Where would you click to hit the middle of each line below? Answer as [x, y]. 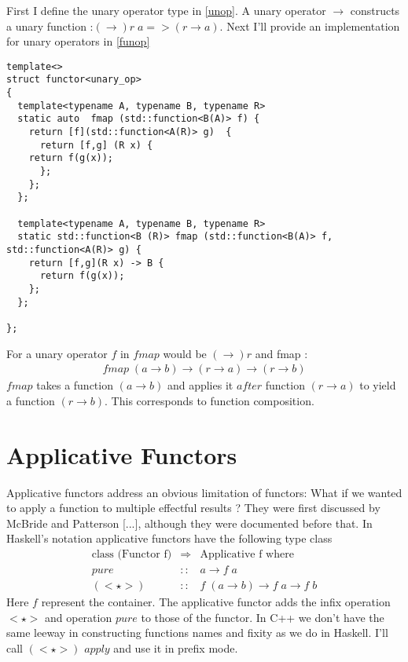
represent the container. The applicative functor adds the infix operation [216, 601]
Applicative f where [247, 554]
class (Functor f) [132, 554]
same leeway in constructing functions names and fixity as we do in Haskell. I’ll [197, 633]
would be [185, 353]
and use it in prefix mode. [176, 647]
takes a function [75, 385]
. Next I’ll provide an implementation [310, 26]
